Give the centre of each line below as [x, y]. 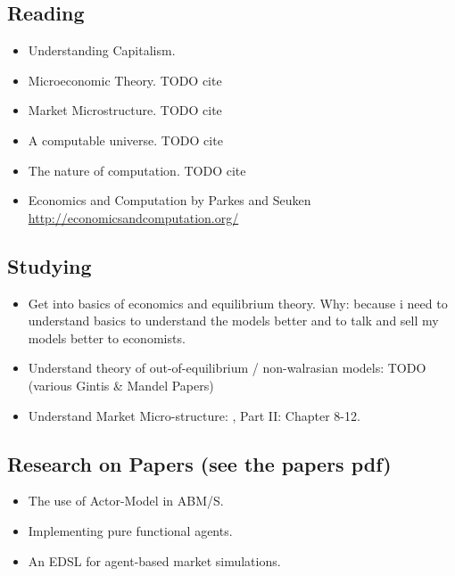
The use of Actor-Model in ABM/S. [126, 501]
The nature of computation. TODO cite [137, 170]
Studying [50, 265]
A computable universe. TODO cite [125, 140]
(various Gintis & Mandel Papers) [121, 385]
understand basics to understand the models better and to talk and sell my [233, 321]
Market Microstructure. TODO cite [125, 110]
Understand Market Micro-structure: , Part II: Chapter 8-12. [194, 415]
